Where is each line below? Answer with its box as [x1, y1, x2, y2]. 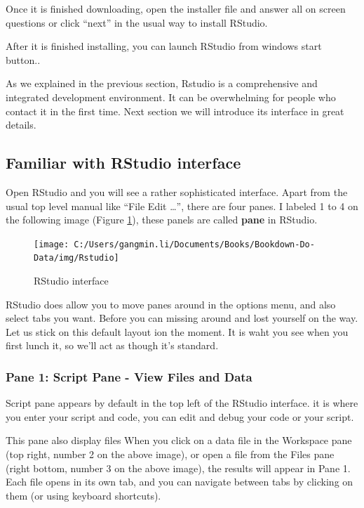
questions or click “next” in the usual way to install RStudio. [6, 15, 268, 30]
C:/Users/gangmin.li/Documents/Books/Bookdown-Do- [74, 239, 315, 249]
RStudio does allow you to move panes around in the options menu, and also [6, 297, 336, 311]
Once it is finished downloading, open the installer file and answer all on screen [6, 1, 346, 15]
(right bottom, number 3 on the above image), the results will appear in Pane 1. [6, 460, 351, 475]
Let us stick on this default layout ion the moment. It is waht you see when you [6, 324, 349, 339]
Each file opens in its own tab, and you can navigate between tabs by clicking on [6, 474, 353, 489]
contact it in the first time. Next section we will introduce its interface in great [6, 103, 344, 118]
